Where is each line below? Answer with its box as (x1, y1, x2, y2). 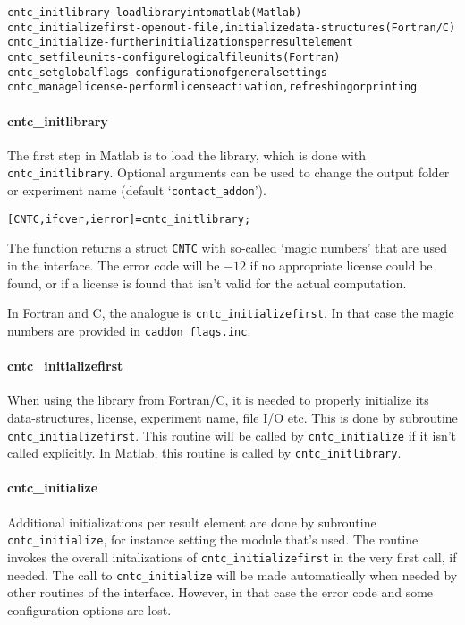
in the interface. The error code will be (7, 256, 220, 275)
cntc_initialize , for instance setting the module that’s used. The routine (7, 530, 418, 549)
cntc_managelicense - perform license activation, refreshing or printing (7, 81, 418, 94)
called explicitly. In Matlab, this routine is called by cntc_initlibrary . (7, 443, 402, 462)
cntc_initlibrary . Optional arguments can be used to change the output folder (7, 163, 450, 182)
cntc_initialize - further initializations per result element (7, 36, 353, 49)
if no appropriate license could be (249, 256, 433, 275)
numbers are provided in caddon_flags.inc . (7, 321, 251, 339)
